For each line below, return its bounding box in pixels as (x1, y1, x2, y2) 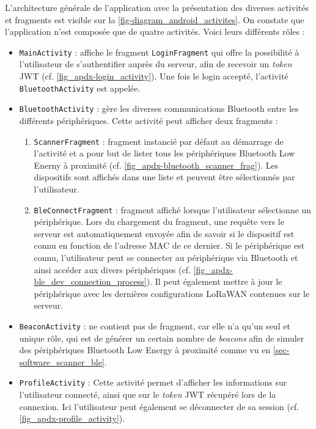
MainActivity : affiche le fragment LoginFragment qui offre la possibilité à (19, 45, 299, 58)
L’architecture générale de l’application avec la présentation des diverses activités (5, 1, 309, 13)
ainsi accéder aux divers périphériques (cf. (34, 263, 191, 276)
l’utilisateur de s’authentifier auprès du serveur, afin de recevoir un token (19, 57, 292, 70)
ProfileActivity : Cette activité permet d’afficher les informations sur (19, 376, 287, 389)
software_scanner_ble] (19, 355, 105, 368)
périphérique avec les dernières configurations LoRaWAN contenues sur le (34, 287, 310, 299)
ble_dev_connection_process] (34, 275, 147, 288)
